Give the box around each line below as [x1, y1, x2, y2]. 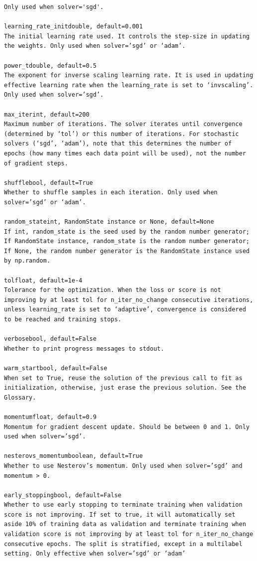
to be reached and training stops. [4, 316, 122, 323]
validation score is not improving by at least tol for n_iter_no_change [4, 531, 254, 538]
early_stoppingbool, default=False [4, 491, 122, 499]
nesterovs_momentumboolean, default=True [4, 452, 143, 460]
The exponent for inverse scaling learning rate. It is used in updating [4, 72, 254, 79]
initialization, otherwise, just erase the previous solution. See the [4, 384, 246, 392]
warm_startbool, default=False [4, 364, 107, 372]
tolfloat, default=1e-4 [4, 277, 83, 284]
